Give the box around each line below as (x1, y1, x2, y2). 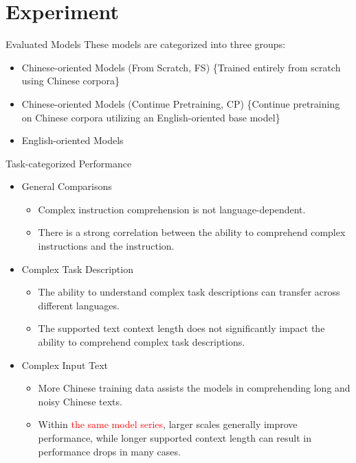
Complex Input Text (21, 357, 109, 372)
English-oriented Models (21, 133, 124, 147)
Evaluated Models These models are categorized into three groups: (5, 37, 286, 51)
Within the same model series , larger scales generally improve (38, 417, 298, 431)
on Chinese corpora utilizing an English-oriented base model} (21, 110, 280, 124)
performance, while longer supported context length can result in (38, 431, 312, 444)
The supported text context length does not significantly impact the (38, 321, 325, 335)
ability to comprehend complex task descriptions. (38, 335, 245, 349)
